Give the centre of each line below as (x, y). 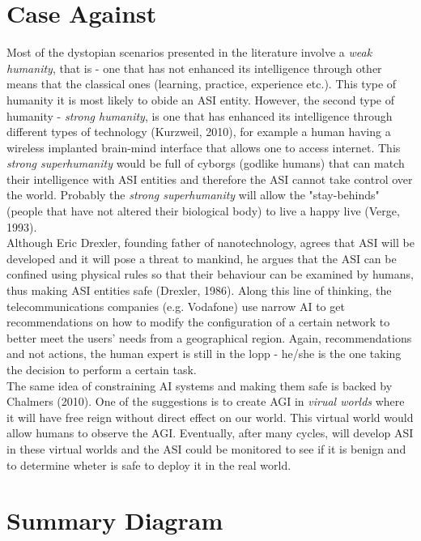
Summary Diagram (115, 520)
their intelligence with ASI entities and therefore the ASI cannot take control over (210, 179)
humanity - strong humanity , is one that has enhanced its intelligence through (200, 115)
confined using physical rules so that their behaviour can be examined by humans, (210, 274)
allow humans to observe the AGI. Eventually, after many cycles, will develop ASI (210, 433)
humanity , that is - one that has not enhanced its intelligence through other (194, 68)
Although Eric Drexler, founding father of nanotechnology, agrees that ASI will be (210, 243)
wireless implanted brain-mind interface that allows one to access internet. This (204, 147)
